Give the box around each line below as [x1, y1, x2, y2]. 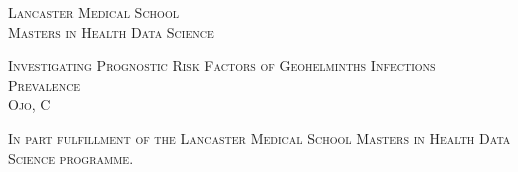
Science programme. [8, 147, 134, 168]
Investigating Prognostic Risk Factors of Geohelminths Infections [8, 55, 436, 76]
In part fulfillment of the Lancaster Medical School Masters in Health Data [8, 127, 511, 148]
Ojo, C [8, 94, 51, 115]
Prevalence [8, 74, 81, 95]
